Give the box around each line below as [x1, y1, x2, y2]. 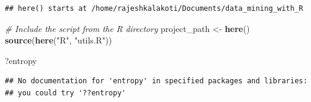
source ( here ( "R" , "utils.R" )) [5, 34, 112, 46]
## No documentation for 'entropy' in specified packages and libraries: [5, 77, 308, 86]
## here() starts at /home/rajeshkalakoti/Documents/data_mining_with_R [5, 4, 303, 13]
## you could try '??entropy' [5, 88, 126, 97]
